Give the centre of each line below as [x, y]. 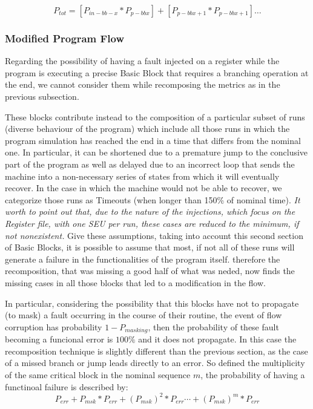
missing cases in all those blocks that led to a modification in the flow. [135, 282]
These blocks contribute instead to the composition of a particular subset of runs [155, 116]
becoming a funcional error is [59, 339]
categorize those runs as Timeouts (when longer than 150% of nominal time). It [153, 199]
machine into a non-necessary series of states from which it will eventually [142, 176]
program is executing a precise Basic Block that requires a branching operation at [157, 72]
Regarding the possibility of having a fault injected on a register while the [142, 61]
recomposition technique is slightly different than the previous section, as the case [156, 351]
